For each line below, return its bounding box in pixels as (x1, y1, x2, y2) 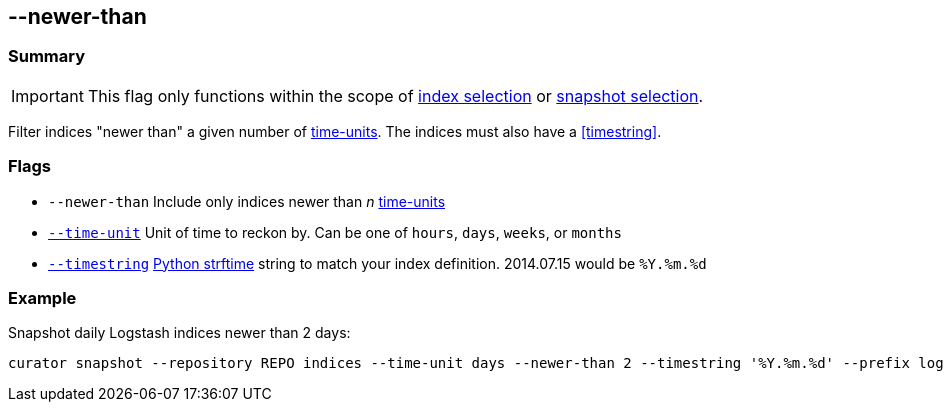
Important (11, 85, 84, 106)
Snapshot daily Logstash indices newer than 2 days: (8, 324, 351, 342)
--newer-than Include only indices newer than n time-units (48, 192, 446, 210)
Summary (8, 46, 86, 67)
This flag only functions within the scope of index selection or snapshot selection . (87, 85, 704, 106)
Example (8, 287, 77, 308)
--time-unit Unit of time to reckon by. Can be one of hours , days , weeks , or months (48, 223, 622, 241)
